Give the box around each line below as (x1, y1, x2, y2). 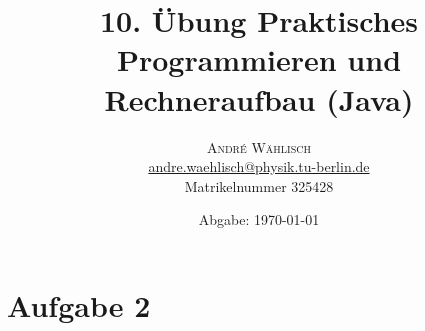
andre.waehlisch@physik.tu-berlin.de (148, 156, 370, 177)
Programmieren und (116, 39, 402, 80)
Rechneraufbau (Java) (104, 78, 414, 119)
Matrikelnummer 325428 (184, 175, 334, 196)
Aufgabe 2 (7, 284, 151, 325)
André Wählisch (206, 136, 311, 157)
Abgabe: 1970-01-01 (198, 209, 320, 230)
